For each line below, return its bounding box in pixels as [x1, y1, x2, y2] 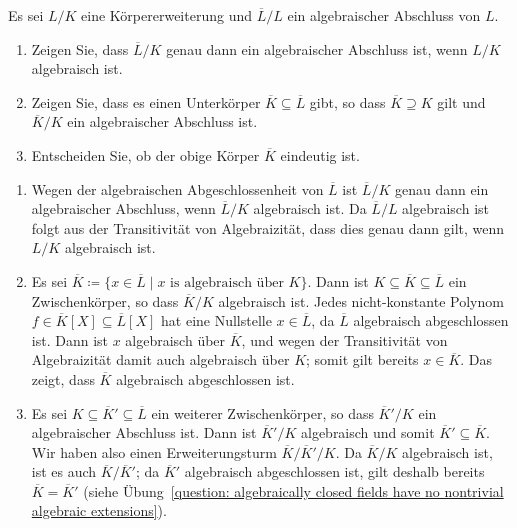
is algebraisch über [170, 275, 284, 290]
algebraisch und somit [300, 422, 435, 443]
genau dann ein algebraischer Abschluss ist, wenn [166, 38, 468, 59]
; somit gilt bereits [306, 349, 419, 370]
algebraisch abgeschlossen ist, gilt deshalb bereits [184, 461, 485, 482]
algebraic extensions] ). [31, 500, 167, 521]
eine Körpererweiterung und [81, 5, 252, 25]
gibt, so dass [309, 91, 386, 112]
